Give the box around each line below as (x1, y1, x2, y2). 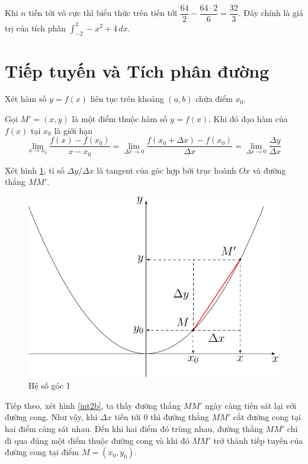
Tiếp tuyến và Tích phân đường (5, 58, 269, 82)
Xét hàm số (5, 92, 47, 105)
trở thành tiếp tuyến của (213, 434, 303, 446)
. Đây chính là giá (238, 7, 303, 19)
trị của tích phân (5, 21, 66, 34)
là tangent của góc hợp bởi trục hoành (97, 164, 236, 176)
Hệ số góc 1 (28, 379, 70, 392)
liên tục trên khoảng (90, 92, 164, 105)
